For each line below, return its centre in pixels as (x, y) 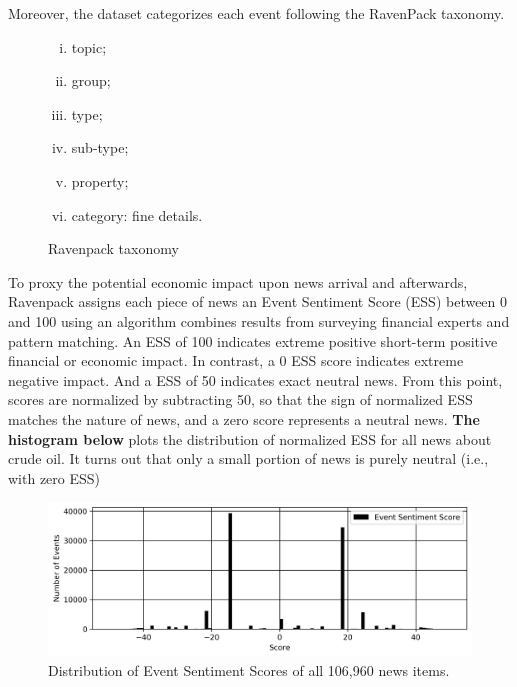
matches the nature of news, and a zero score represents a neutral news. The (244, 418)
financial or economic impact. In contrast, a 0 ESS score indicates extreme (236, 360)
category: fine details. (137, 214)
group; (91, 80)
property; (100, 180)
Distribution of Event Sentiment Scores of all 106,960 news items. (249, 670)
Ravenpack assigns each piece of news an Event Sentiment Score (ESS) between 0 (258, 301)
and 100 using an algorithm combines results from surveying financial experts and (259, 320)
